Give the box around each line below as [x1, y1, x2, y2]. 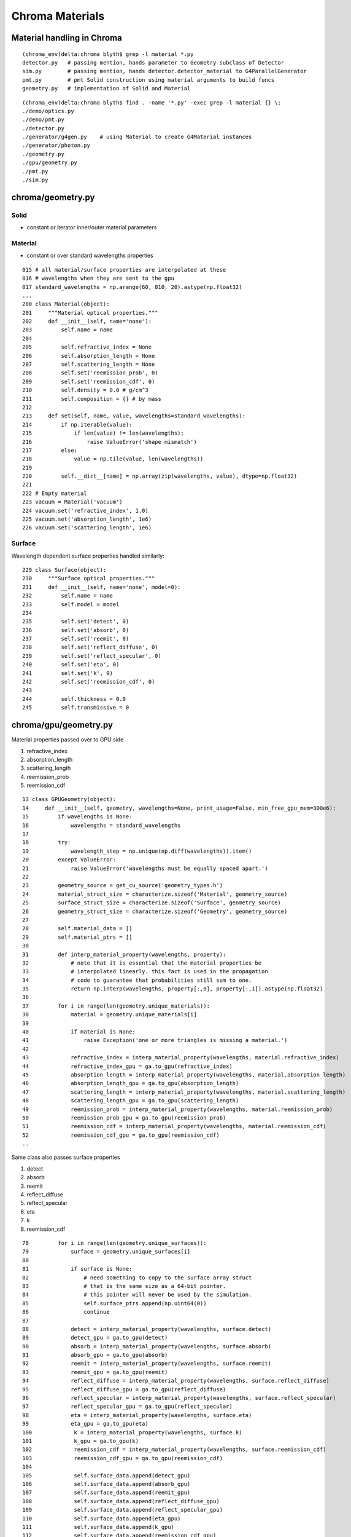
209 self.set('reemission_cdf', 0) [22, 378, 155, 385]
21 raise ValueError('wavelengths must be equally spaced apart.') [22, 864, 268, 872]
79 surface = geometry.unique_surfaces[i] [22, 1248, 191, 1255]
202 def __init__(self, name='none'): [22, 318, 152, 325]
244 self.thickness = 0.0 [22, 695, 126, 702]
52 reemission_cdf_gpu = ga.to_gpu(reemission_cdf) [22, 1131, 220, 1139]
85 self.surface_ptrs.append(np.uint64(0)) [22, 1300, 207, 1306]
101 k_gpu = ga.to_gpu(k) [22, 1437, 139, 1444]
